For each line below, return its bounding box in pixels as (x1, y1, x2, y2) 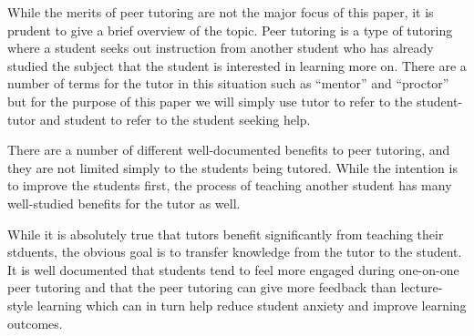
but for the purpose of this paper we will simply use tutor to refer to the (7, 91, 413, 110)
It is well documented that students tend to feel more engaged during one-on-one (7, 260, 459, 279)
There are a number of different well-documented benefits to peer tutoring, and (7, 140, 450, 159)
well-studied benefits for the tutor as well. (7, 193, 241, 212)
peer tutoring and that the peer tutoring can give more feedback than (7, 278, 397, 297)
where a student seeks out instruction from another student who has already (7, 38, 434, 57)
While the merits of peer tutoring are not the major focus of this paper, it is (7, 3, 434, 21)
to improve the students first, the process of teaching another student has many (7, 176, 452, 195)
